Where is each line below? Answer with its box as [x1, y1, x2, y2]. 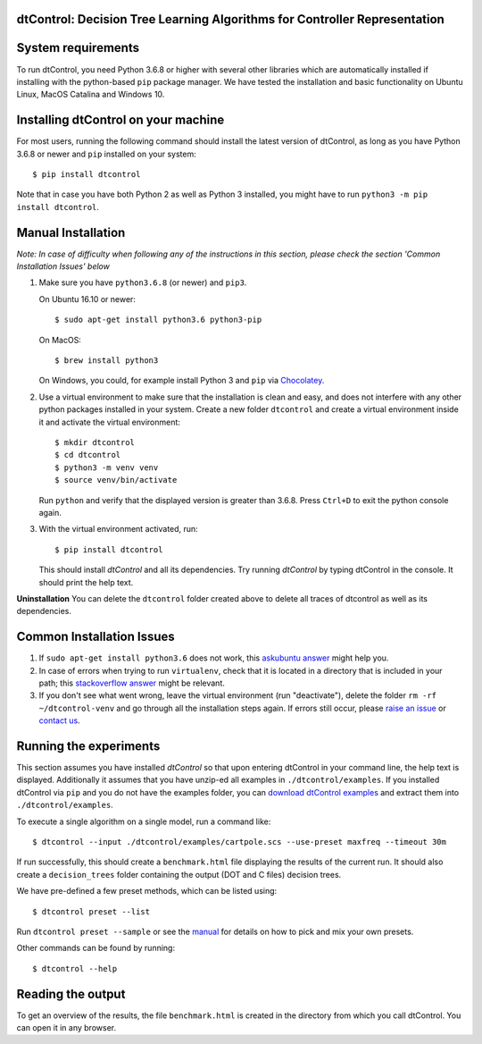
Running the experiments [16, 738, 161, 754]
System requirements [16, 40, 140, 55]
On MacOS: [38, 334, 82, 345]
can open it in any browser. [16, 1023, 116, 1033]
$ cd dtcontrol [54, 450, 121, 460]
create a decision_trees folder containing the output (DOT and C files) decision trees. [16, 869, 342, 880]
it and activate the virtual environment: [38, 417, 180, 427]
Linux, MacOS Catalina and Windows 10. [16, 89, 165, 100]
